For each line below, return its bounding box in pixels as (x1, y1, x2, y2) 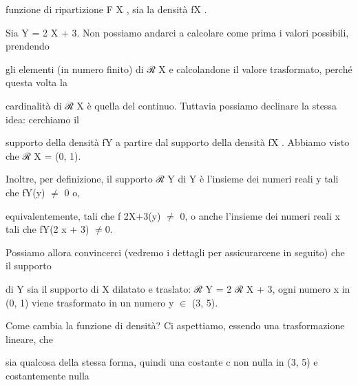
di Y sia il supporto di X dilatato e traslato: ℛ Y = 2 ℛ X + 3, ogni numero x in (6, 281, 350, 295)
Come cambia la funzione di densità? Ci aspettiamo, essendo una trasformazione (6, 318, 345, 333)
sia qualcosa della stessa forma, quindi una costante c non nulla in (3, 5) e (6, 355, 318, 369)
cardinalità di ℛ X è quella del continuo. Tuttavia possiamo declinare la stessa (6, 98, 337, 112)
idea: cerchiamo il (6, 112, 79, 126)
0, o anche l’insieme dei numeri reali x (180, 208, 340, 222)
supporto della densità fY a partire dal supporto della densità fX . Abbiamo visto (6, 135, 350, 149)
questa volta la (6, 75, 67, 90)
